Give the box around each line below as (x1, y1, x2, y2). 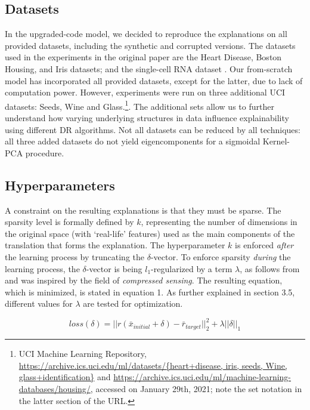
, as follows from (240, 262, 300, 275)
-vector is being (86, 262, 142, 275)
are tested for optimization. (83, 297, 183, 310)
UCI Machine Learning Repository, (18, 347, 147, 360)
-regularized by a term (151, 262, 232, 275)
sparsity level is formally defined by (5, 215, 134, 228)
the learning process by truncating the (5, 250, 145, 263)
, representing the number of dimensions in (141, 215, 297, 228)
